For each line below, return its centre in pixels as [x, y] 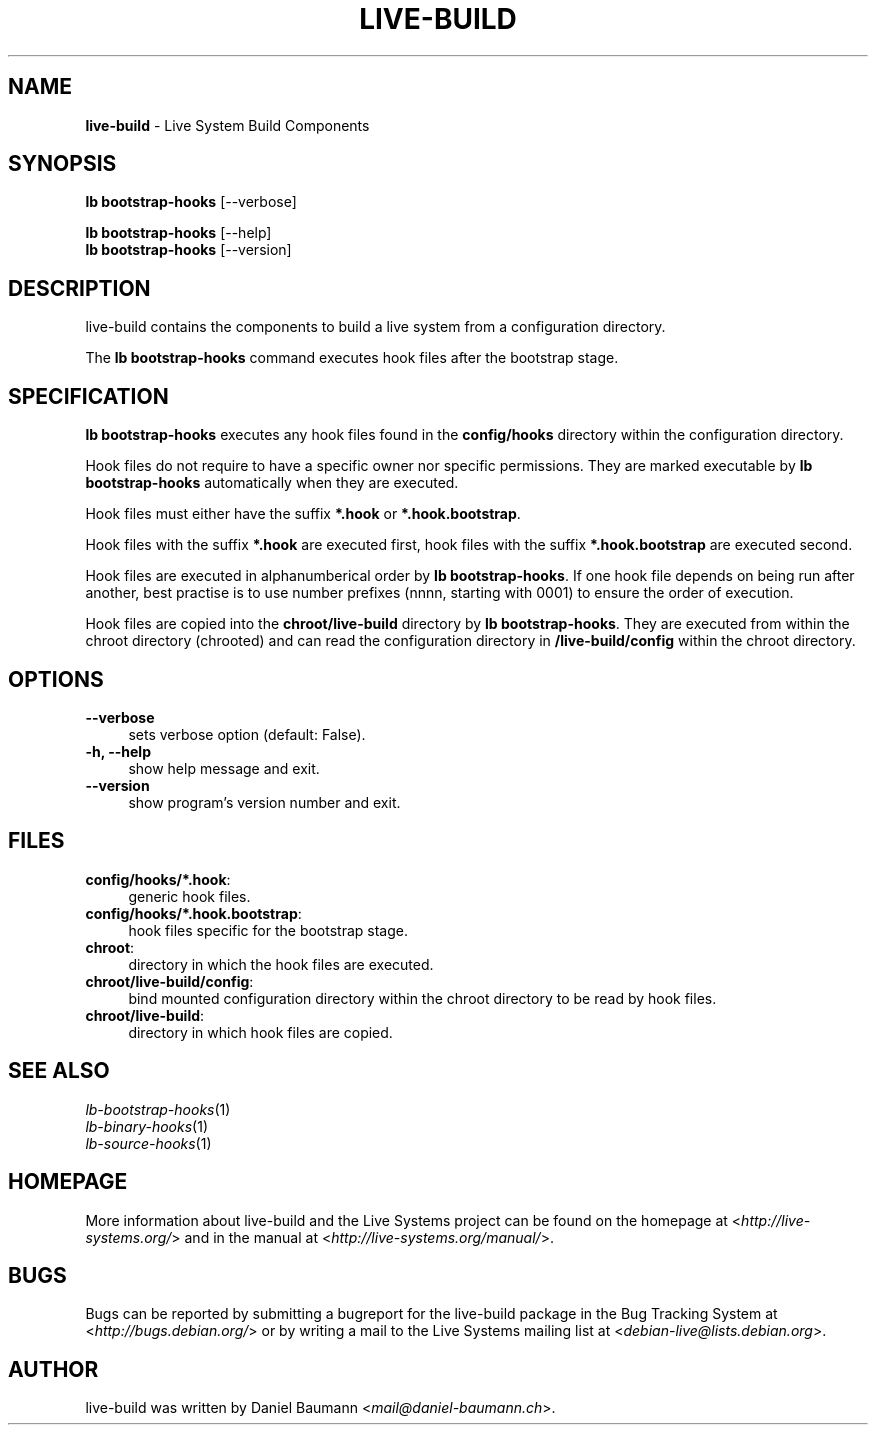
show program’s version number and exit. [264, 802]
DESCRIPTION [79, 288]
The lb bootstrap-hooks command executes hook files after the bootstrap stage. [352, 358]
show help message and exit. [224, 768]
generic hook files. [189, 896]
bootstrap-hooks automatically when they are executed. [272, 483]
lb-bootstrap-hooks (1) [158, 1109]
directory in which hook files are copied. [260, 1032]
